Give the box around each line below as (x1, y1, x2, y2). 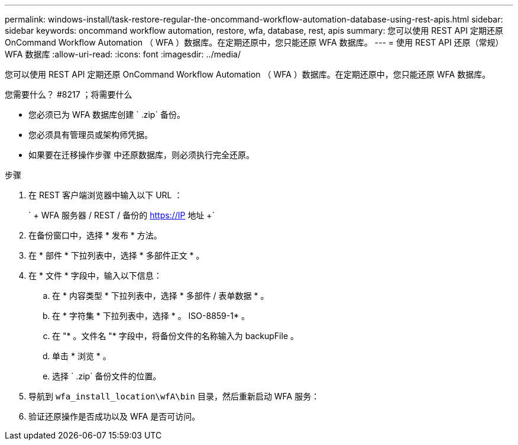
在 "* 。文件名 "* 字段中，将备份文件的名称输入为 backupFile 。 (52, 331, 299, 341)
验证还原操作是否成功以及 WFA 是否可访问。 (28, 411, 200, 421)
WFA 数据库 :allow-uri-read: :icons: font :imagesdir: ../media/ (5, 49, 241, 59)
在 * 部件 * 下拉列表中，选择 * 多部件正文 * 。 (28, 250, 205, 260)
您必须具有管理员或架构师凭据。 (28, 130, 153, 140)
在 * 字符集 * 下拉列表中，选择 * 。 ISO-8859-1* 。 (52, 311, 250, 321)
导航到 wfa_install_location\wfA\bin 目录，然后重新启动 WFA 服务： (28, 391, 320, 401)
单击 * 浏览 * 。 (52, 351, 111, 361)
